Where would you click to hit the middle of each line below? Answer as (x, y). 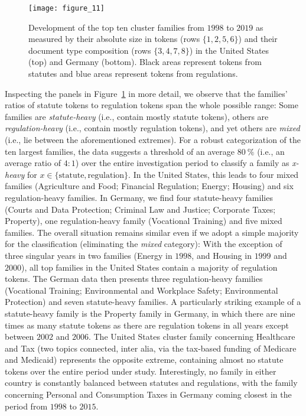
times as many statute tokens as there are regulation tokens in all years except (147, 325)
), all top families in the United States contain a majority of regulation (149, 267)
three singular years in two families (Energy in (89, 255)
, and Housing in (222, 255)
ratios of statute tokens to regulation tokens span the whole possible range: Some (152, 105)
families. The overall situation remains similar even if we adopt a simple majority (152, 232)
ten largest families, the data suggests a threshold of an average (120, 151)
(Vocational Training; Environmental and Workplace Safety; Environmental (141, 290)
